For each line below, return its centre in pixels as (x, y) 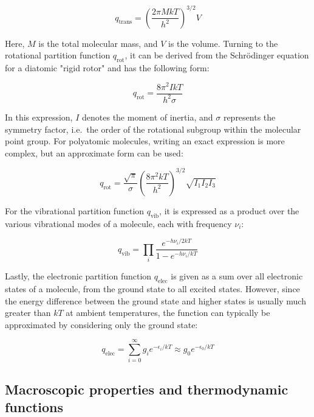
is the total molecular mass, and (98, 43)
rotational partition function (58, 55)
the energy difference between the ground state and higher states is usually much (155, 300)
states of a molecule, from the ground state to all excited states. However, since (152, 288)
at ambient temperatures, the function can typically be (168, 313)
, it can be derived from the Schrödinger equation (217, 55)
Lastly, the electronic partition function (78, 276)
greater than (28, 313)
